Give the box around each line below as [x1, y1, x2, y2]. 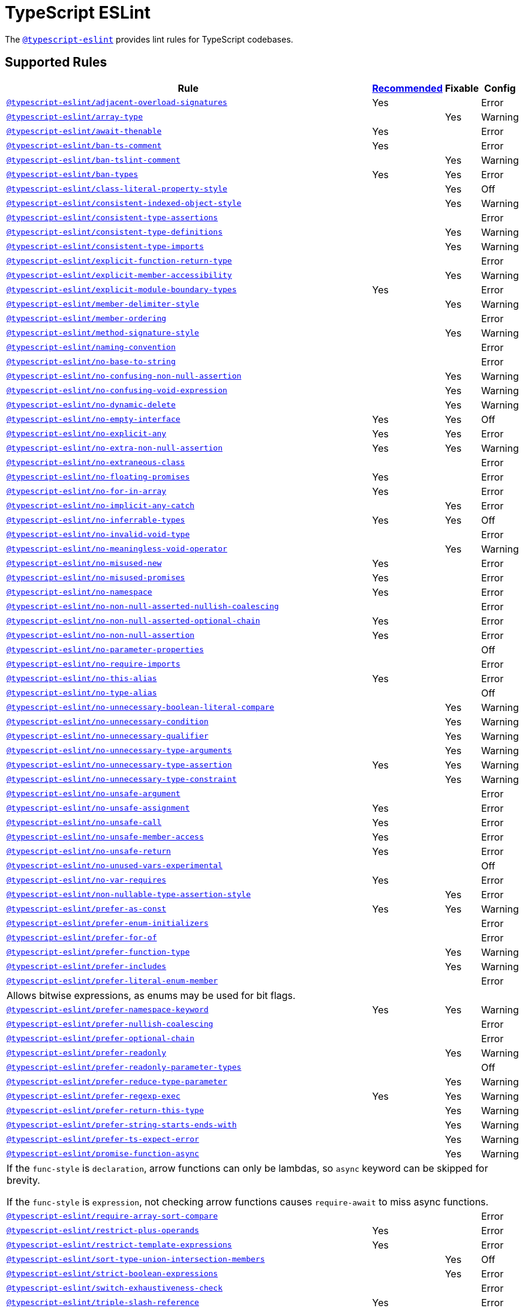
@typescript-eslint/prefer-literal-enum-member [7, 976, 218, 986]
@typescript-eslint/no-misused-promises [7, 573, 185, 583]
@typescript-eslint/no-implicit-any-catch [7, 501, 195, 511]
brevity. [7, 1174, 40, 1186]
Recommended [372, 82, 443, 94]
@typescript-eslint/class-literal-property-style [7, 184, 227, 194]
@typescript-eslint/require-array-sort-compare [7, 1211, 218, 1221]
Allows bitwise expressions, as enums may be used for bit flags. [7, 989, 296, 1001]
